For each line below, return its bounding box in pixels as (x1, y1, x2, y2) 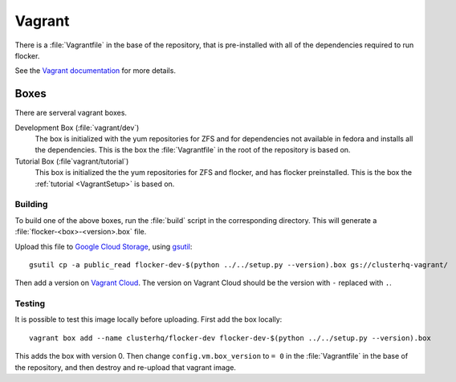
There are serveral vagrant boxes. (14, 108, 128, 118)
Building (14, 199, 48, 210)
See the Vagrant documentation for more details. (14, 66, 177, 75)
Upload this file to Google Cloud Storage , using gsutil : (14, 242, 193, 251)
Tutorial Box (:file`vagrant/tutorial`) (14, 156, 129, 166)
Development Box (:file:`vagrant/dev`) (14, 123, 140, 132)
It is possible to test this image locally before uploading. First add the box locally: (14, 315, 283, 324)
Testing (14, 298, 46, 309)
